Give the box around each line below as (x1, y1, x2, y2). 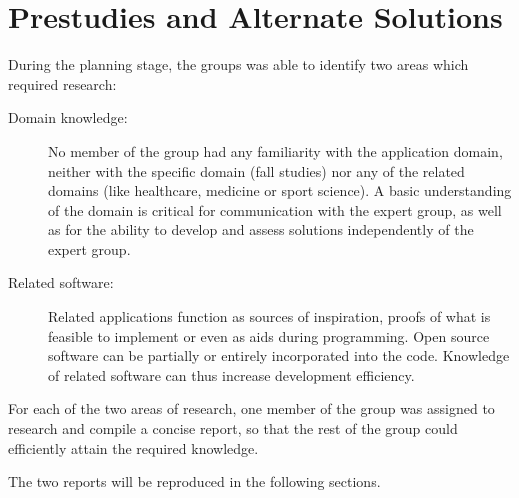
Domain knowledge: (8, 107, 128, 128)
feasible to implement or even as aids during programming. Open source (48, 325, 490, 346)
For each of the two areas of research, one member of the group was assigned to (8, 398, 495, 419)
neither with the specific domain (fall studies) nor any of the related (48, 160, 465, 181)
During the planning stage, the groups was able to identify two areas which (8, 54, 469, 75)
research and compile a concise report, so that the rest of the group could (8, 418, 458, 439)
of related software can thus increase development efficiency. (48, 364, 415, 385)
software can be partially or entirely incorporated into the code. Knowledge (48, 345, 510, 366)
